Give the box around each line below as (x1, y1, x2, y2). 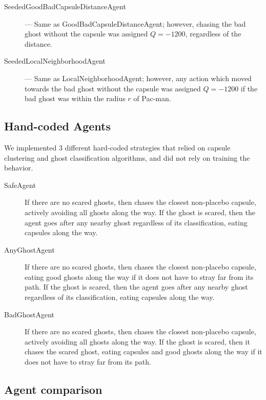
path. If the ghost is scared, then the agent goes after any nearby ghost (25, 281, 248, 292)
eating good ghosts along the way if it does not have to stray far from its (25, 271, 254, 282)
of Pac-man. (133, 93, 171, 104)
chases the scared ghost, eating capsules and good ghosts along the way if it (25, 346, 262, 357)
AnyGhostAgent (4, 244, 55, 255)
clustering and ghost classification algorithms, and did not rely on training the (4, 152, 250, 163)
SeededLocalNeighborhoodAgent (4, 55, 106, 66)
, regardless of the (185, 28, 241, 39)
